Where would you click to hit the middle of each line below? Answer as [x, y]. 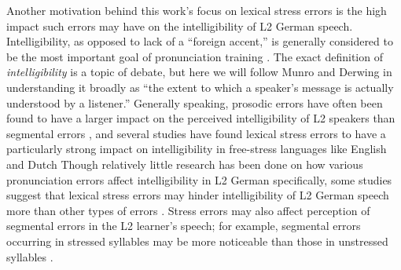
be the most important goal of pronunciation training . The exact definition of [195, 56]
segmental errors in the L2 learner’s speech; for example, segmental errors [184, 226]
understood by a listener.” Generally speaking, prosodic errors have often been [195, 102]
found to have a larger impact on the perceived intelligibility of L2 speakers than [201, 118]
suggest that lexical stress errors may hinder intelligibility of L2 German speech [198, 195]
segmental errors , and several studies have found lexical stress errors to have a [196, 133]
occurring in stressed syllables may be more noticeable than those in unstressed [197, 241]
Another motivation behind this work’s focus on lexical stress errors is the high [197, 10]
